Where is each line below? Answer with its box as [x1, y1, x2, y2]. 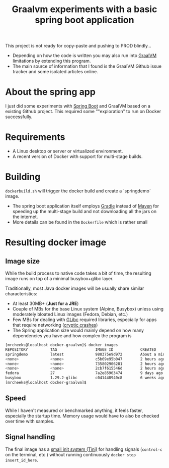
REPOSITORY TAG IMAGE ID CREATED [5, 347, 156, 352]
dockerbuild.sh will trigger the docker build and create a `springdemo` [5, 188, 151, 194]
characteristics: [5, 291, 38, 296]
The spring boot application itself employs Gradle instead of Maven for [12, 203, 159, 209]
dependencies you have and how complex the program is [12, 333, 132, 339]
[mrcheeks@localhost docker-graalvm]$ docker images [5, 342, 118, 347]
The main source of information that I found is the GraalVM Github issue [12, 63, 162, 69]
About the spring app [5, 86, 96, 98]
